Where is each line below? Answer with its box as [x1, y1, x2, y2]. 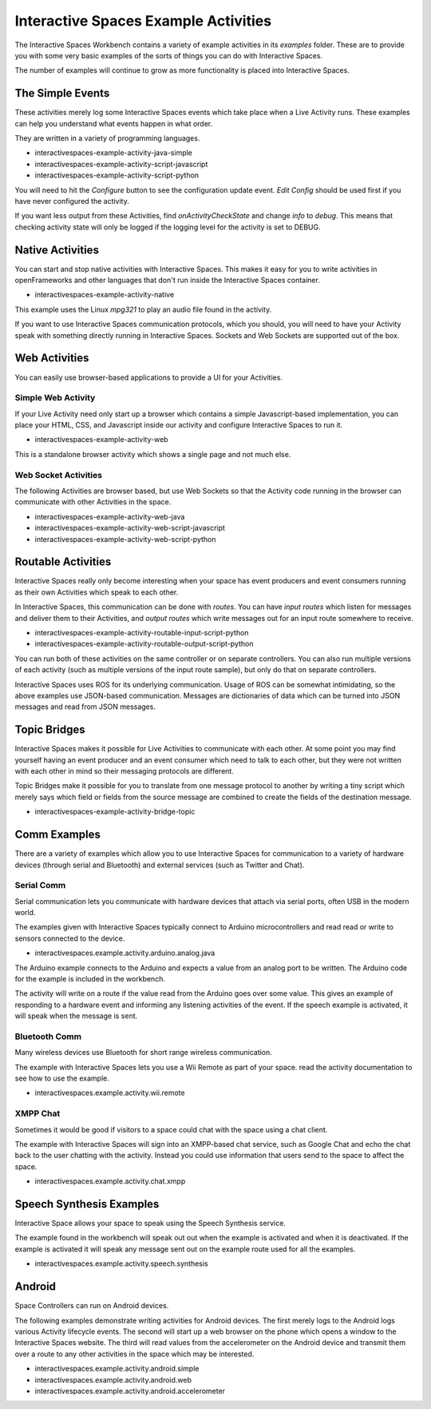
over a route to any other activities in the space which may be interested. [14, 1349, 255, 1359]
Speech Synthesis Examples [14, 1197, 160, 1211]
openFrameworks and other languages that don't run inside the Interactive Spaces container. [14, 276, 321, 285]
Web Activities [14, 352, 89, 365]
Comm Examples [14, 828, 101, 842]
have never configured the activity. [14, 196, 129, 205]
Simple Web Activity [14, 392, 96, 404]
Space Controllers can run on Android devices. [14, 1301, 169, 1311]
